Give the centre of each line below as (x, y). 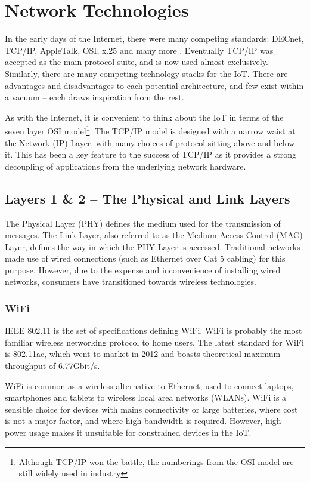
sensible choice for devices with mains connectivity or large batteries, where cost (151, 409)
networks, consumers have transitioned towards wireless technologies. (131, 282)
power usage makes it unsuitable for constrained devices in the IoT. (128, 433)
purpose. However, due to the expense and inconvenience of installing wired (143, 270)
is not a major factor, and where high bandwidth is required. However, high (143, 421)
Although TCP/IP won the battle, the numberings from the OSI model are (156, 461)
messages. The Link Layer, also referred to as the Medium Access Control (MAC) (154, 235)
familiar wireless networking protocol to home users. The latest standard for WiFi (154, 342)
